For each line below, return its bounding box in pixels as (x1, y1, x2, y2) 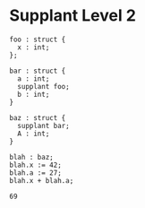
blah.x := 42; (9, 160, 63, 169)
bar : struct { (9, 66, 66, 75)
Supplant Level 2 (9, 5, 137, 26)
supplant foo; (17, 82, 70, 91)
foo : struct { (9, 35, 66, 44)
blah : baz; (9, 152, 54, 161)
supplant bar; (17, 121, 70, 130)
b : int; (17, 90, 50, 99)
